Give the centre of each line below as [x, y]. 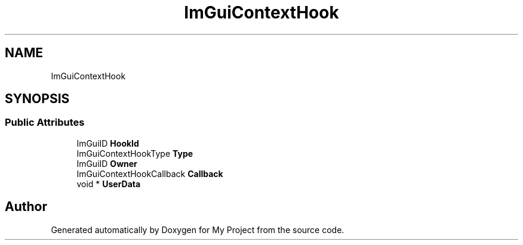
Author [26, 207]
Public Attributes [45, 123]
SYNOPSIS [37, 99]
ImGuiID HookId [108, 143]
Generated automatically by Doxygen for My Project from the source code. [198, 230]
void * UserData [109, 184]
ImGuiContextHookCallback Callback [150, 173]
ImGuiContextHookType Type [135, 153]
